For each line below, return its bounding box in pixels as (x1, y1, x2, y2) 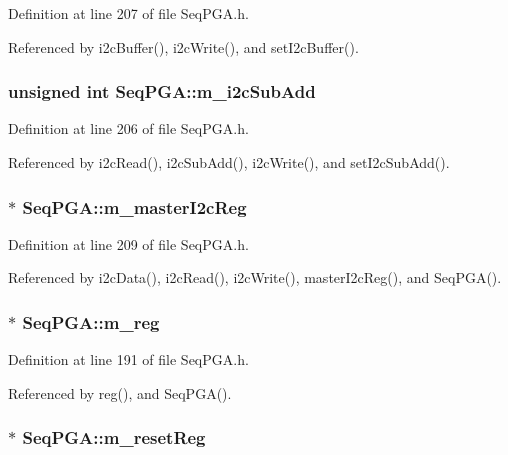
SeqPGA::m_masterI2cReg (22, 194, 247, 219)
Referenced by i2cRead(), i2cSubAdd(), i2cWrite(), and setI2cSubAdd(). (8, 152, 450, 172)
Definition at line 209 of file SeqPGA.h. (8, 233, 249, 254)
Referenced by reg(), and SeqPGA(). (8, 382, 232, 403)
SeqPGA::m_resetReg (22, 425, 206, 450)
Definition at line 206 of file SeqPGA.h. (8, 118, 249, 139)
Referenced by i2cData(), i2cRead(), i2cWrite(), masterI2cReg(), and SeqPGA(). (8, 267, 502, 288)
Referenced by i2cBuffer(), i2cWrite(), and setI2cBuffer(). (8, 36, 359, 57)
